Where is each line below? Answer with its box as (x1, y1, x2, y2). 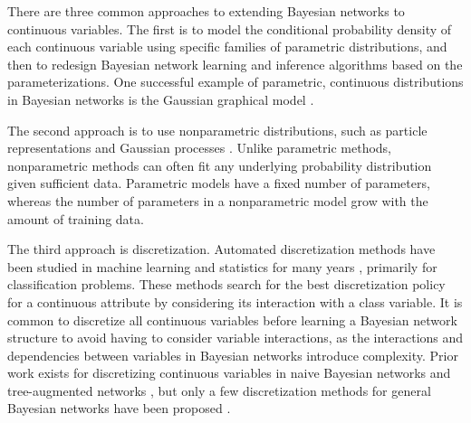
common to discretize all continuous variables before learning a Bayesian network (7, 310, 457, 329)
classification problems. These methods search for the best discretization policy (7, 275, 446, 294)
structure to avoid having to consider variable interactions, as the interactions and (7, 328, 464, 347)
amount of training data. (7, 209, 144, 228)
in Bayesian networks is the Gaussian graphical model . (7, 89, 314, 108)
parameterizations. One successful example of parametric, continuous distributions (7, 72, 464, 91)
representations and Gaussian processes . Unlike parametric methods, (7, 138, 392, 157)
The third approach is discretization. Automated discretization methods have (7, 240, 436, 258)
